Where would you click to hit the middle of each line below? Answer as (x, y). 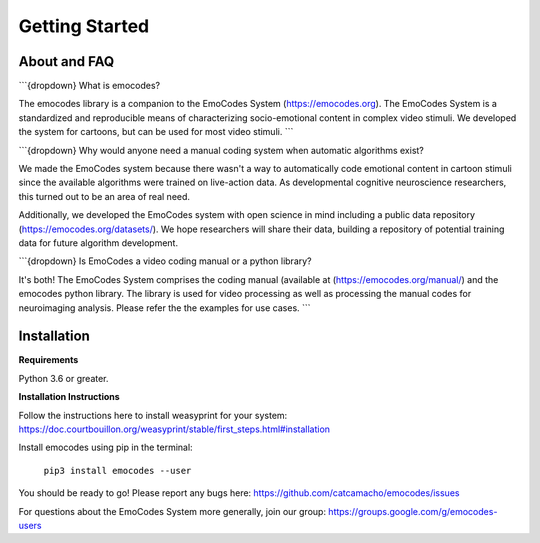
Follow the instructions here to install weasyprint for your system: (153, 415)
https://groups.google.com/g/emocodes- (413, 511)
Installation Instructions (69, 397)
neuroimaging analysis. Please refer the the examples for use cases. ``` (164, 307)
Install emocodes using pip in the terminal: (106, 447)
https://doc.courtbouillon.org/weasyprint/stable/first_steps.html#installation (174, 429)
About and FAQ (66, 61)
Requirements (48, 360)
